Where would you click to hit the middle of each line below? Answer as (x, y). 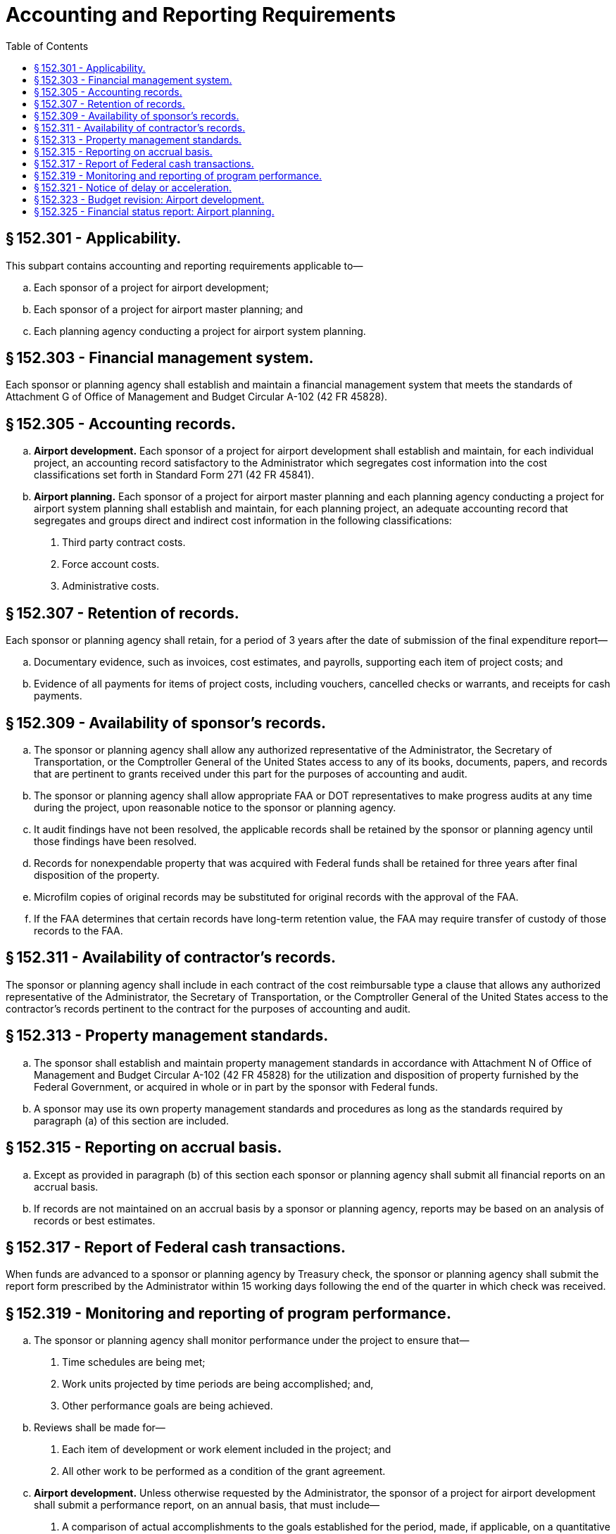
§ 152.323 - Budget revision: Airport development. (149, 199)
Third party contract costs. (124, 543)
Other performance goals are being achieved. (168, 1406)
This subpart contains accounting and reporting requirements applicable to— (184, 265)
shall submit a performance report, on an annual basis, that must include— (207, 1505)
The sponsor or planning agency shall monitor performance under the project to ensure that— (252, 1340)
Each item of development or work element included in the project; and (227, 1450)
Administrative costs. (111, 586)
